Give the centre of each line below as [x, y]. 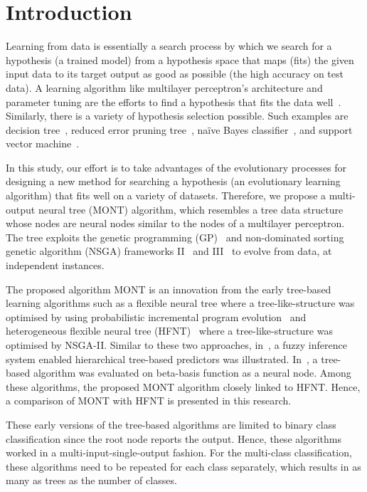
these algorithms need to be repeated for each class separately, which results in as [183, 466]
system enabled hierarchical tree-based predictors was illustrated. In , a [162, 358]
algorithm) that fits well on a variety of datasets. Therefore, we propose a [166, 195]
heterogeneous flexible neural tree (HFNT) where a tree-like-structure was [169, 331]
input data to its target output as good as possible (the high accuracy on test [175, 74]
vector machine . [43, 143]
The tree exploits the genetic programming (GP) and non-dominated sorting [175, 237]
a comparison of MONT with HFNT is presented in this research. [149, 401]
